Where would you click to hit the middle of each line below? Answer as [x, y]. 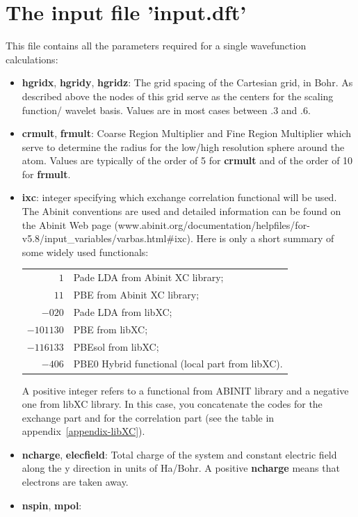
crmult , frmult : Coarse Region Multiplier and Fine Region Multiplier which [187, 133]
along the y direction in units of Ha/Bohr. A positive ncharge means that [181, 468]
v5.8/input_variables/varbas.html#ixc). [107, 238]
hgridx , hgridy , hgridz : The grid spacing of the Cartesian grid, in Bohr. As [187, 82]
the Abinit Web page [66, 224]
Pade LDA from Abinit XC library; [148, 277]
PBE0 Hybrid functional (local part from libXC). [178, 364]
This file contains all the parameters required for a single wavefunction [156, 46]
